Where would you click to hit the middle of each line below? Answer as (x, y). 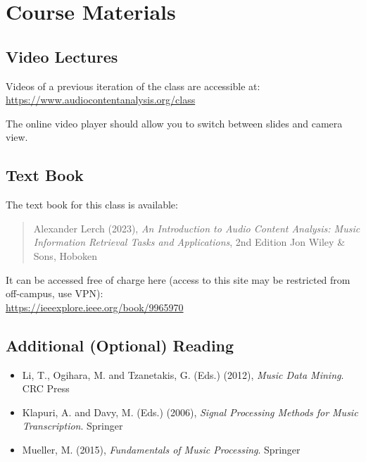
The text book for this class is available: (92, 205)
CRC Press (46, 388)
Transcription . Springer (72, 426)
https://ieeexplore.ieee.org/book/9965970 (95, 307)
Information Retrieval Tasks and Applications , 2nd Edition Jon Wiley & (189, 242)
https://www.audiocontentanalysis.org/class (101, 100)
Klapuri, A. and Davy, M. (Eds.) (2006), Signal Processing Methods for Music (190, 412)
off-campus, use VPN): (55, 293)
